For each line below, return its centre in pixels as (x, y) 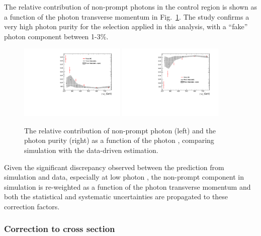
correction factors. (32, 206)
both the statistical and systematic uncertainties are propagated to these (116, 196)
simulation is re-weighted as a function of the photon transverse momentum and (127, 186)
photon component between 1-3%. (56, 36)
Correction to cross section (60, 229)
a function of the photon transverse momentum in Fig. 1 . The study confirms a (127, 16)
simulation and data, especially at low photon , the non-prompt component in (124, 177)
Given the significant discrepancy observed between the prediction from (114, 167)
